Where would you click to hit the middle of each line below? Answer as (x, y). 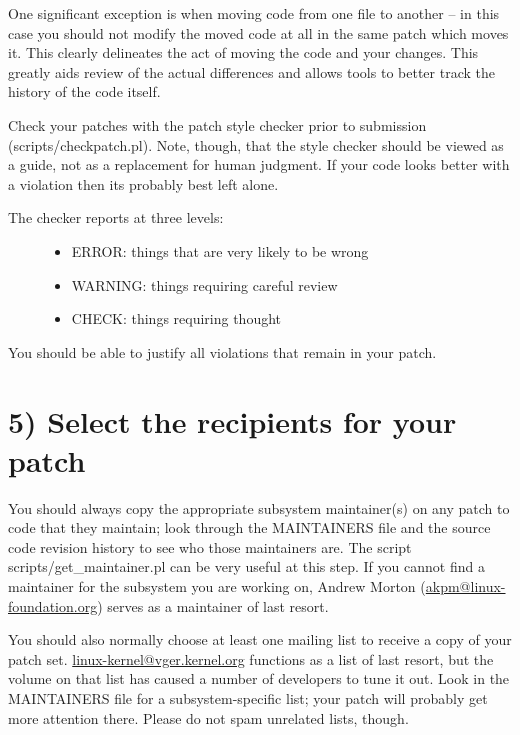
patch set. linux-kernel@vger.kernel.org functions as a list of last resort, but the (251, 658)
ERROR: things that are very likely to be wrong (220, 250)
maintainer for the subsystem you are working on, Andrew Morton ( (217, 586)
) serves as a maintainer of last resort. (213, 605)
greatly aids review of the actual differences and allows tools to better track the (251, 71)
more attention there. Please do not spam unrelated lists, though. (208, 717)
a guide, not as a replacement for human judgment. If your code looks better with (259, 164)
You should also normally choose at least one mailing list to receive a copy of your (260, 639)
